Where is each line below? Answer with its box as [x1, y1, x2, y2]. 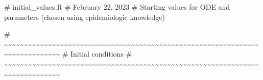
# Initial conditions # [62, 48, 132, 59]
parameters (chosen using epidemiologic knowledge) [4, 11, 165, 22]
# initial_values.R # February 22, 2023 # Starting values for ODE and [4, 2, 230, 12]
